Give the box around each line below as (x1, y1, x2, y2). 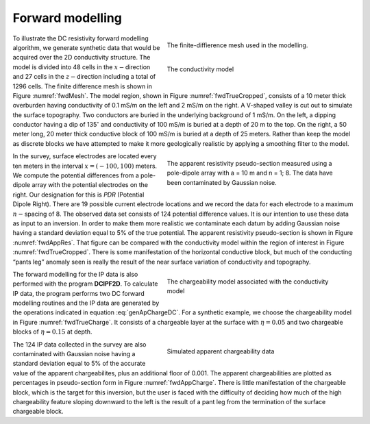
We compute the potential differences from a (12, 171, 140, 179)
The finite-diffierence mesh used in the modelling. (166, 41, 308, 49)
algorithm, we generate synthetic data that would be (12, 43, 160, 51)
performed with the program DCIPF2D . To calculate (12, 279, 158, 288)
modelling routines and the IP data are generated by (12, 299, 160, 308)
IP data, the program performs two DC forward (12, 289, 145, 297)
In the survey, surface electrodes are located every (12, 152, 157, 160)
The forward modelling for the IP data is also (12, 270, 138, 278)
